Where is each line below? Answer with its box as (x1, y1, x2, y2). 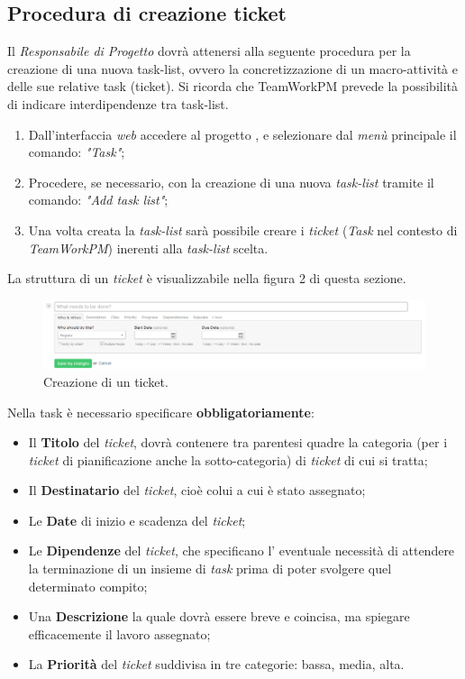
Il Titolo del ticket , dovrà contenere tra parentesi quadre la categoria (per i (28, 433, 448, 452)
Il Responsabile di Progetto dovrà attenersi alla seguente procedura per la (7, 41, 411, 60)
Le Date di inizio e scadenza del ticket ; (28, 510, 246, 529)
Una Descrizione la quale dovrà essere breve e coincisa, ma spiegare (28, 607, 410, 626)
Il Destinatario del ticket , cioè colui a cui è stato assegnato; (28, 481, 366, 500)
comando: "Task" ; (28, 142, 125, 161)
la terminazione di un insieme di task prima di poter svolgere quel (28, 559, 392, 578)
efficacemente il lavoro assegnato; (28, 624, 211, 643)
